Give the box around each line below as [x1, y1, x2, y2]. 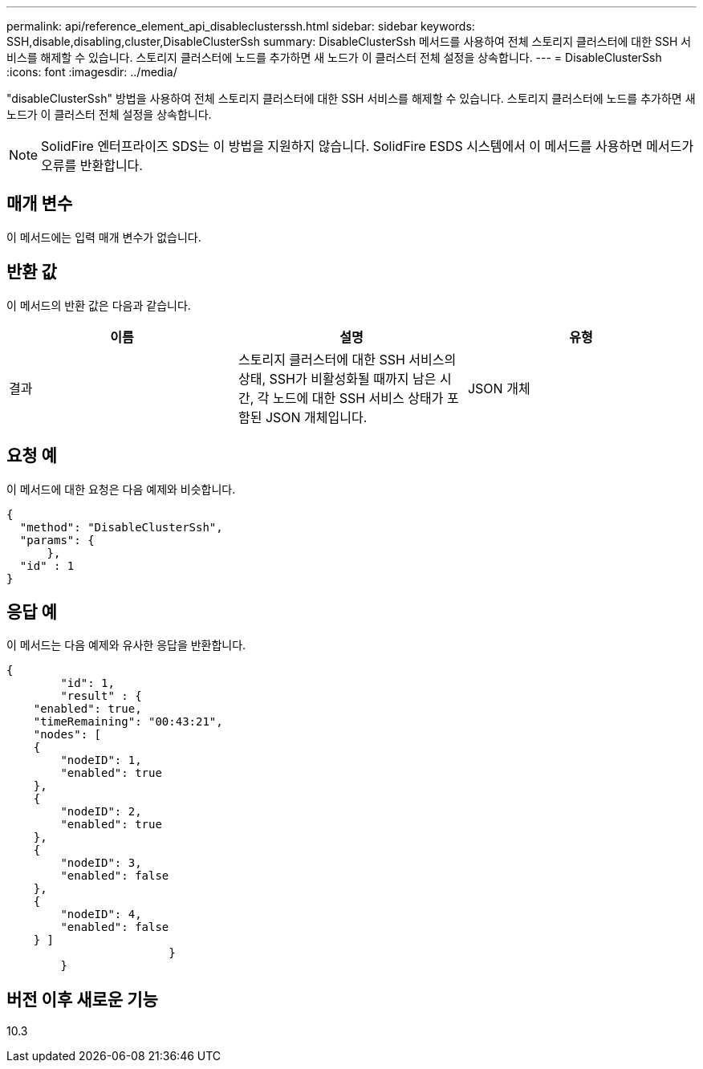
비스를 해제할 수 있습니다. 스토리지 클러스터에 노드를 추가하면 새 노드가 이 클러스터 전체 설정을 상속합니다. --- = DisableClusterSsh [6, 51, 662, 64]
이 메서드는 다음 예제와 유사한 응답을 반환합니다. [6, 638, 246, 652]
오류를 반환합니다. [41, 157, 143, 173]
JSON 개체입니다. [265, 408, 368, 425]
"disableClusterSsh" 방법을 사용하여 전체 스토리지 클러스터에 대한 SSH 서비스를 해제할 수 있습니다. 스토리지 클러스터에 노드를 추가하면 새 [6, 91, 696, 105]
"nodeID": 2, [60, 805, 142, 819]
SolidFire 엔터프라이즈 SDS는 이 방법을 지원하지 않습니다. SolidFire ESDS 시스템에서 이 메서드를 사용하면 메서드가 [41, 138, 694, 154]
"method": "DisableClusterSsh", [19, 520, 223, 534]
